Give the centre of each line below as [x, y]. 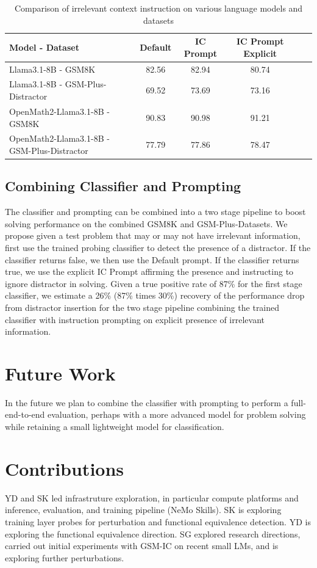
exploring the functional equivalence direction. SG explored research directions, [153, 533]
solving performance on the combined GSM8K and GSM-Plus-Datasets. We [146, 223]
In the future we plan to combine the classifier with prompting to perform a [147, 402]
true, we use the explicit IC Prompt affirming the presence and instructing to [149, 271]
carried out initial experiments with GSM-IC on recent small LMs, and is [142, 546]
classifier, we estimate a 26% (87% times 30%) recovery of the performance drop [155, 295]
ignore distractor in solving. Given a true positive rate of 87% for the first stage [154, 283]
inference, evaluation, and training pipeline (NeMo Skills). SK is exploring [143, 510]
